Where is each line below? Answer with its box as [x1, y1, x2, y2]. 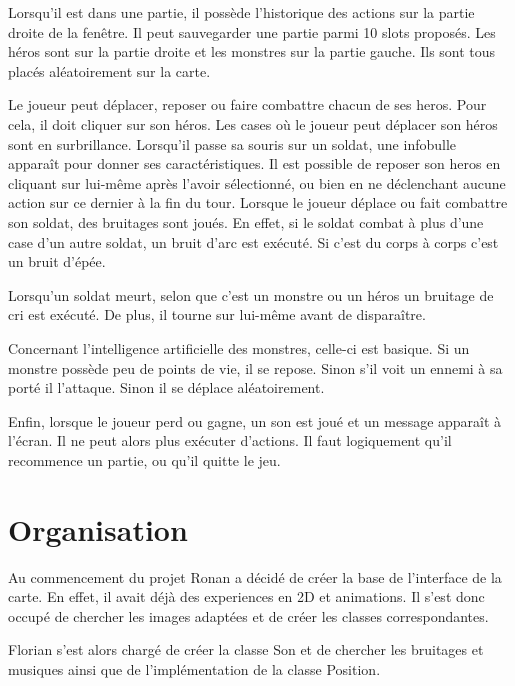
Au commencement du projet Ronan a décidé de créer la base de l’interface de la [8, 566, 502, 587]
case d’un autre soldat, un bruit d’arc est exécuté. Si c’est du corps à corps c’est [8, 231, 499, 252]
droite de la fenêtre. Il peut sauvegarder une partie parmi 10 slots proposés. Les [8, 21, 496, 42]
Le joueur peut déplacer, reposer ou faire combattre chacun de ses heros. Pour [8, 94, 487, 115]
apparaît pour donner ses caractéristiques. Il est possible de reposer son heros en [8, 153, 501, 174]
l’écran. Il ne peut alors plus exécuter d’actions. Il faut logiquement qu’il [8, 430, 452, 451]
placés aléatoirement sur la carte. [8, 60, 211, 81]
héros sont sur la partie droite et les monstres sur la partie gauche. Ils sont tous [8, 41, 496, 62]
